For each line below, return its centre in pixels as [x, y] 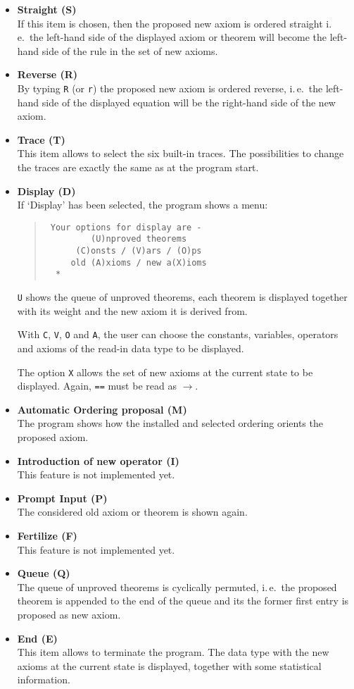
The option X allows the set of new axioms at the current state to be [165, 372]
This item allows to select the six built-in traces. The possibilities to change [181, 153]
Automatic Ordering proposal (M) [102, 409]
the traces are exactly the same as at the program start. [138, 167]
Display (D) [46, 191]
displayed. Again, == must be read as [97, 386]
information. [44, 679]
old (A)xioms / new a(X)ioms [139, 262]
